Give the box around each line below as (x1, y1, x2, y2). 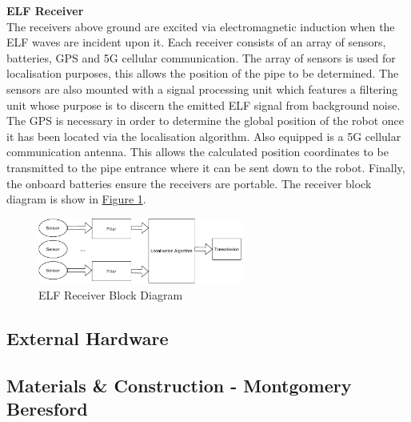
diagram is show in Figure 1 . (6, 191, 146, 207)
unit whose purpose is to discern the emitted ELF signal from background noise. (6, 96, 401, 113)
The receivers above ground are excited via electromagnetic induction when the (6, 18, 395, 34)
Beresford (6, 396, 88, 420)
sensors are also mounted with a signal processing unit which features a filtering (6, 80, 398, 97)
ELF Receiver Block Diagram (38, 286, 183, 303)
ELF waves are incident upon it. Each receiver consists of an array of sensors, (6, 34, 386, 50)
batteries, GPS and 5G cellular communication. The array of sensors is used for (6, 49, 396, 66)
